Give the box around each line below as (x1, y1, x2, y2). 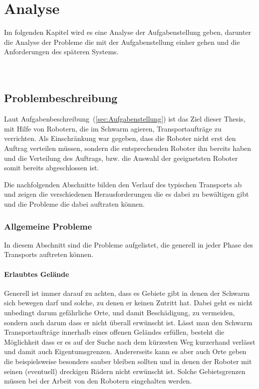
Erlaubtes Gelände (4, 268, 69, 279)
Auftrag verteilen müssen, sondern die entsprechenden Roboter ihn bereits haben (4, 143, 252, 153)
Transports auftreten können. (4, 249, 93, 259)
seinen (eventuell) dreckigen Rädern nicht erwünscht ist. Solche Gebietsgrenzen (4, 366, 246, 376)
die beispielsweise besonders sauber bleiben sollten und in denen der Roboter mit (4, 356, 252, 366)
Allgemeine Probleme (4, 220, 92, 232)
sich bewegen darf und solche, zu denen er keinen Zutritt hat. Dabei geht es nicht (4, 297, 253, 308)
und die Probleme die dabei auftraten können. (4, 199, 145, 209)
